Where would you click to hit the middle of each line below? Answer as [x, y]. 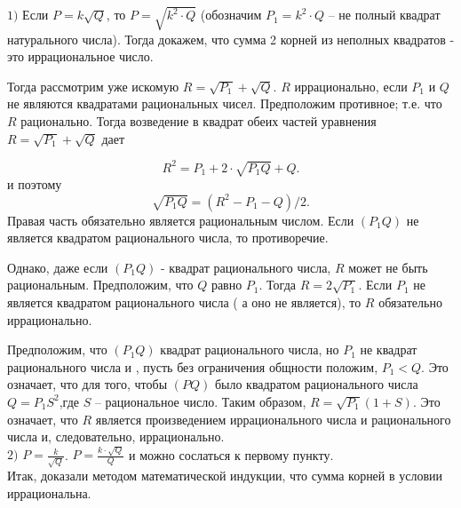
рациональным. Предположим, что [100, 285]
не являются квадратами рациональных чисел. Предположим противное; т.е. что [225, 103]
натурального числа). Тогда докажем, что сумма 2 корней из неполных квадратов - [231, 39]
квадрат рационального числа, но [250, 349]
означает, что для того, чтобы [87, 384]
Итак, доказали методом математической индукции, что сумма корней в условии [225, 476]
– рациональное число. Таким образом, [200, 401]
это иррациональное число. [80, 56]
